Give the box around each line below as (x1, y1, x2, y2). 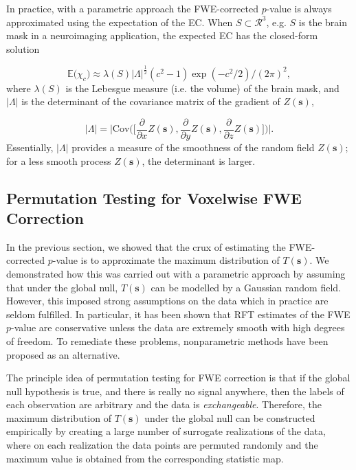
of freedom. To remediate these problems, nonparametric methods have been (6, 333, 329, 348)
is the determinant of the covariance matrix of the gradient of (21, 94, 280, 109)
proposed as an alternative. (6, 347, 120, 361)
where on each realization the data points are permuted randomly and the (6, 438, 318, 452)
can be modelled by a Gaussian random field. (151, 280, 342, 294)
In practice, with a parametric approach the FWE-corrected (6, 1, 258, 15)
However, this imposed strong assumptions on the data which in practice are (6, 293, 329, 308)
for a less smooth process (6, 153, 111, 168)
